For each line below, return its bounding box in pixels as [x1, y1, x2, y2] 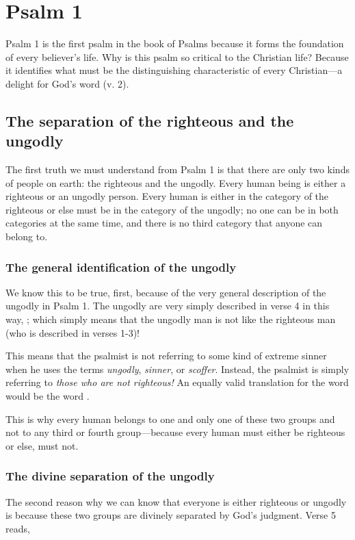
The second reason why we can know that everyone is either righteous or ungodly [5, 494, 347, 509]
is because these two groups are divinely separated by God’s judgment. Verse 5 [5, 508, 336, 522]
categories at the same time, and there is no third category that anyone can [5, 216, 323, 230]
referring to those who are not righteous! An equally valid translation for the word [5, 375, 349, 389]
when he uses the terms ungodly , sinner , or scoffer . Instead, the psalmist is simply [5, 361, 350, 376]
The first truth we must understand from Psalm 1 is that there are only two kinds [5, 162, 350, 177]
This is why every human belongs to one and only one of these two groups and [5, 411, 335, 426]
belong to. [5, 229, 48, 244]
